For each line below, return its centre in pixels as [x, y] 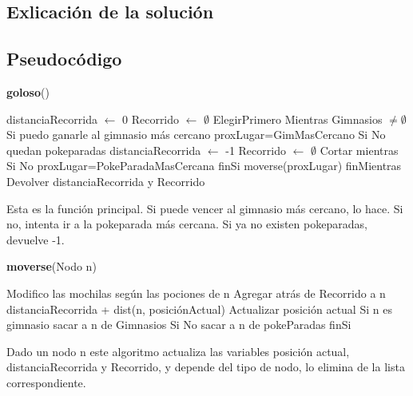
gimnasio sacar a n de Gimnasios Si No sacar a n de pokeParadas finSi [179, 325]
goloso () [28, 91]
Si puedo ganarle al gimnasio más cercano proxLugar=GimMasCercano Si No [196, 135]
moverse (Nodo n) [52, 266]
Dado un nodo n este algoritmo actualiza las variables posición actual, [178, 351]
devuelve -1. [36, 239]
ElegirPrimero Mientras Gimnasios [298, 119]
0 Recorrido [151, 119]
